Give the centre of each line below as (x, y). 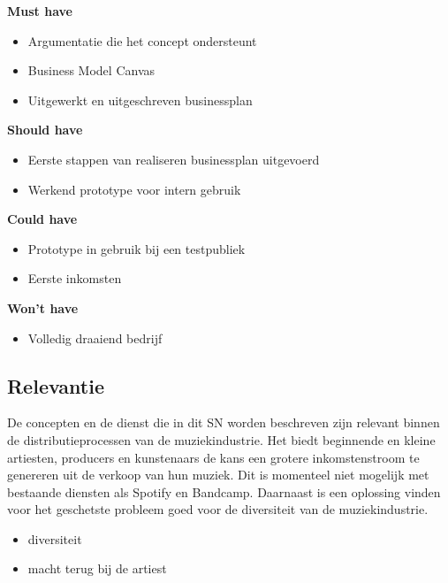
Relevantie (56, 385)
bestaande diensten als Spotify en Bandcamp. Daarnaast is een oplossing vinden (224, 491)
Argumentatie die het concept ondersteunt (142, 40)
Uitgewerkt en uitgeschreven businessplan (140, 100)
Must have (40, 11)
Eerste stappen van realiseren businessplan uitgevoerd (174, 159)
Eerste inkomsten (75, 278)
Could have (42, 219)
